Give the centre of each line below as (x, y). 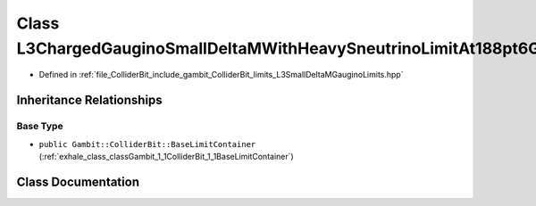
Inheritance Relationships (89, 100)
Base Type (40, 127)
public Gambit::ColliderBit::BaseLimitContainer (147, 144)
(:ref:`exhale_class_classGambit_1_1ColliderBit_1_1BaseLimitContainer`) (166, 156)
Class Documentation (78, 181)
